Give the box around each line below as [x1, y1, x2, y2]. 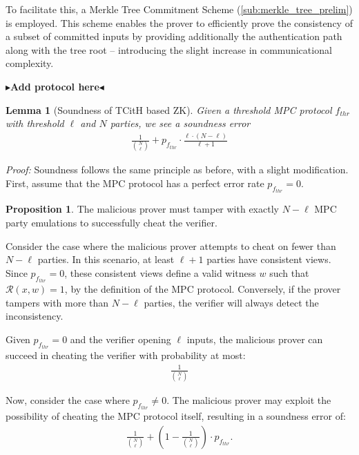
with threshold [6, 116, 64, 130]
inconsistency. [6, 309, 64, 323]
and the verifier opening [70, 332, 171, 347]
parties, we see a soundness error [110, 116, 251, 130]
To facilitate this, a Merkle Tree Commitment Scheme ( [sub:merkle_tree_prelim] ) [6, 2, 353, 16]
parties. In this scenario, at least [37, 252, 175, 267]
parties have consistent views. [206, 252, 331, 267]
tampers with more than [6, 295, 109, 309]
